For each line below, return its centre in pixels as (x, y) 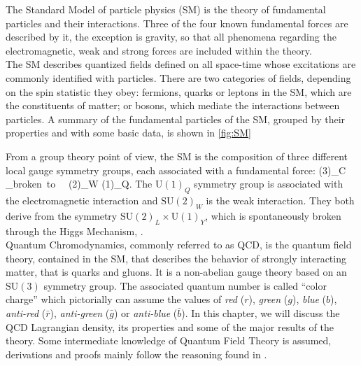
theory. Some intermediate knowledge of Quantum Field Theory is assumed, (169, 340)
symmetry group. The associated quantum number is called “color (185, 285)
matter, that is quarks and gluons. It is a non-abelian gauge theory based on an (176, 272)
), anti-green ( (80, 313)
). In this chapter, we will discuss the (261, 313)
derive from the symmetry (62, 215)
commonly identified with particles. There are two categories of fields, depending (178, 77)
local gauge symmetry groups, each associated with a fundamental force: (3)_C (176, 170)
